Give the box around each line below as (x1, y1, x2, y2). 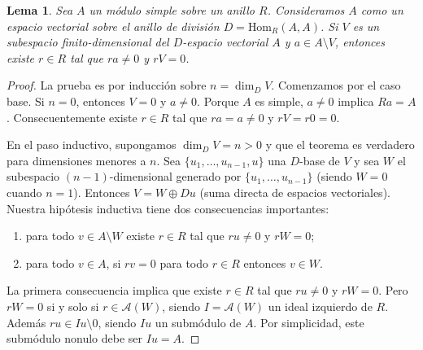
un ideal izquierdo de (268, 297, 373, 314)
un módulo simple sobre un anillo (89, 2, 255, 18)
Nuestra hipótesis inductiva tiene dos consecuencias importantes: (7, 199, 329, 217)
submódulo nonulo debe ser (7, 330, 143, 347)
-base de (299, 151, 340, 168)
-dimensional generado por (109, 168, 242, 185)
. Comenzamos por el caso (271, 77, 401, 94)
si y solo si (46, 297, 99, 314)
